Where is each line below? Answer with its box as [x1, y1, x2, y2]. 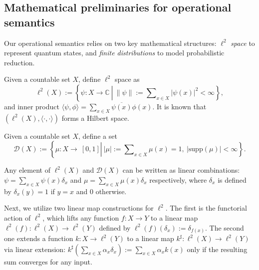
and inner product [4, 101, 59, 111]
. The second [205, 222, 244, 233]
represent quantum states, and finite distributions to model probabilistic [4, 47, 225, 58]
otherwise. [95, 186, 127, 196]
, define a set [78, 130, 117, 141]
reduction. [4, 57, 35, 67]
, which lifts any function [42, 212, 119, 223]
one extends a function [4, 233, 73, 244]
